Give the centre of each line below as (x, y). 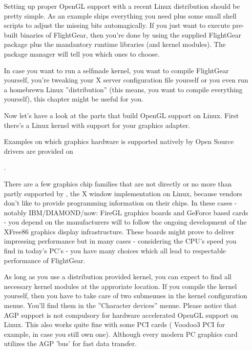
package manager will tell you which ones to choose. (82, 53)
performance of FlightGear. (45, 260)
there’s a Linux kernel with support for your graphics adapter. (97, 125)
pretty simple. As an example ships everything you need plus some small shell (120, 15)
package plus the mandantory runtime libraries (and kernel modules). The (115, 44)
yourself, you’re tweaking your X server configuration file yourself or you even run (126, 80)
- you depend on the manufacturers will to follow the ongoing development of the (125, 222)
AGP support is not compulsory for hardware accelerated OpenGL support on (121, 315)
